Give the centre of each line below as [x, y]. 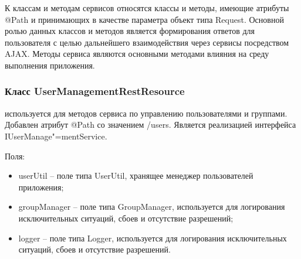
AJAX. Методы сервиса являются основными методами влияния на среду [137, 54]
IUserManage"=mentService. [56, 136]
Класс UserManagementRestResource [95, 91]
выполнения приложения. [50, 65]
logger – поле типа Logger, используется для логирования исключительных [153, 238]
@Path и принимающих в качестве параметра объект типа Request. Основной [144, 19]
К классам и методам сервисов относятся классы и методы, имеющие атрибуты [147, 8]
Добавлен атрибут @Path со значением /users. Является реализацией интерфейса [150, 125]
